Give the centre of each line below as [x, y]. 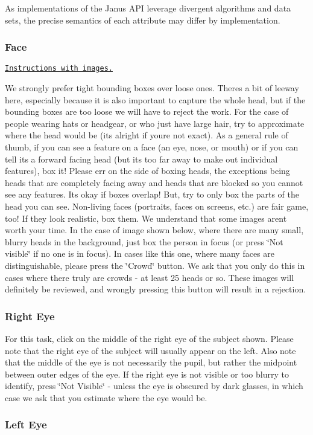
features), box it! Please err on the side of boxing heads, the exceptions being [147, 171]
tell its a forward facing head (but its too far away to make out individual [141, 159]
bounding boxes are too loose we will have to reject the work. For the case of [147, 111]
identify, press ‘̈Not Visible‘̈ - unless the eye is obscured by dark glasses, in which [154, 386]
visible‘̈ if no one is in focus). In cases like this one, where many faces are [140, 253]
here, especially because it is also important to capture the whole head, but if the [155, 99]
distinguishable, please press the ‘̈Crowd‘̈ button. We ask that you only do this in [155, 265]
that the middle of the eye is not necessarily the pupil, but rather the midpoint [151, 362]
